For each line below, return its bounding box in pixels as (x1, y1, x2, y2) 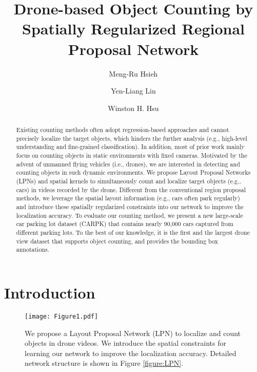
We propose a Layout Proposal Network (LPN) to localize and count (25, 327, 241, 338)
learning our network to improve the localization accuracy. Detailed (25, 347, 236, 358)
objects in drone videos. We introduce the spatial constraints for (25, 338, 226, 348)
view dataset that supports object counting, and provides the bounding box (16, 236, 218, 245)
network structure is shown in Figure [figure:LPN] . (25, 358, 184, 368)
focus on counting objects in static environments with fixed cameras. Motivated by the (16, 151, 247, 160)
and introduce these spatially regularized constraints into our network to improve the (16, 202, 244, 211)
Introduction (4, 282, 95, 303)
